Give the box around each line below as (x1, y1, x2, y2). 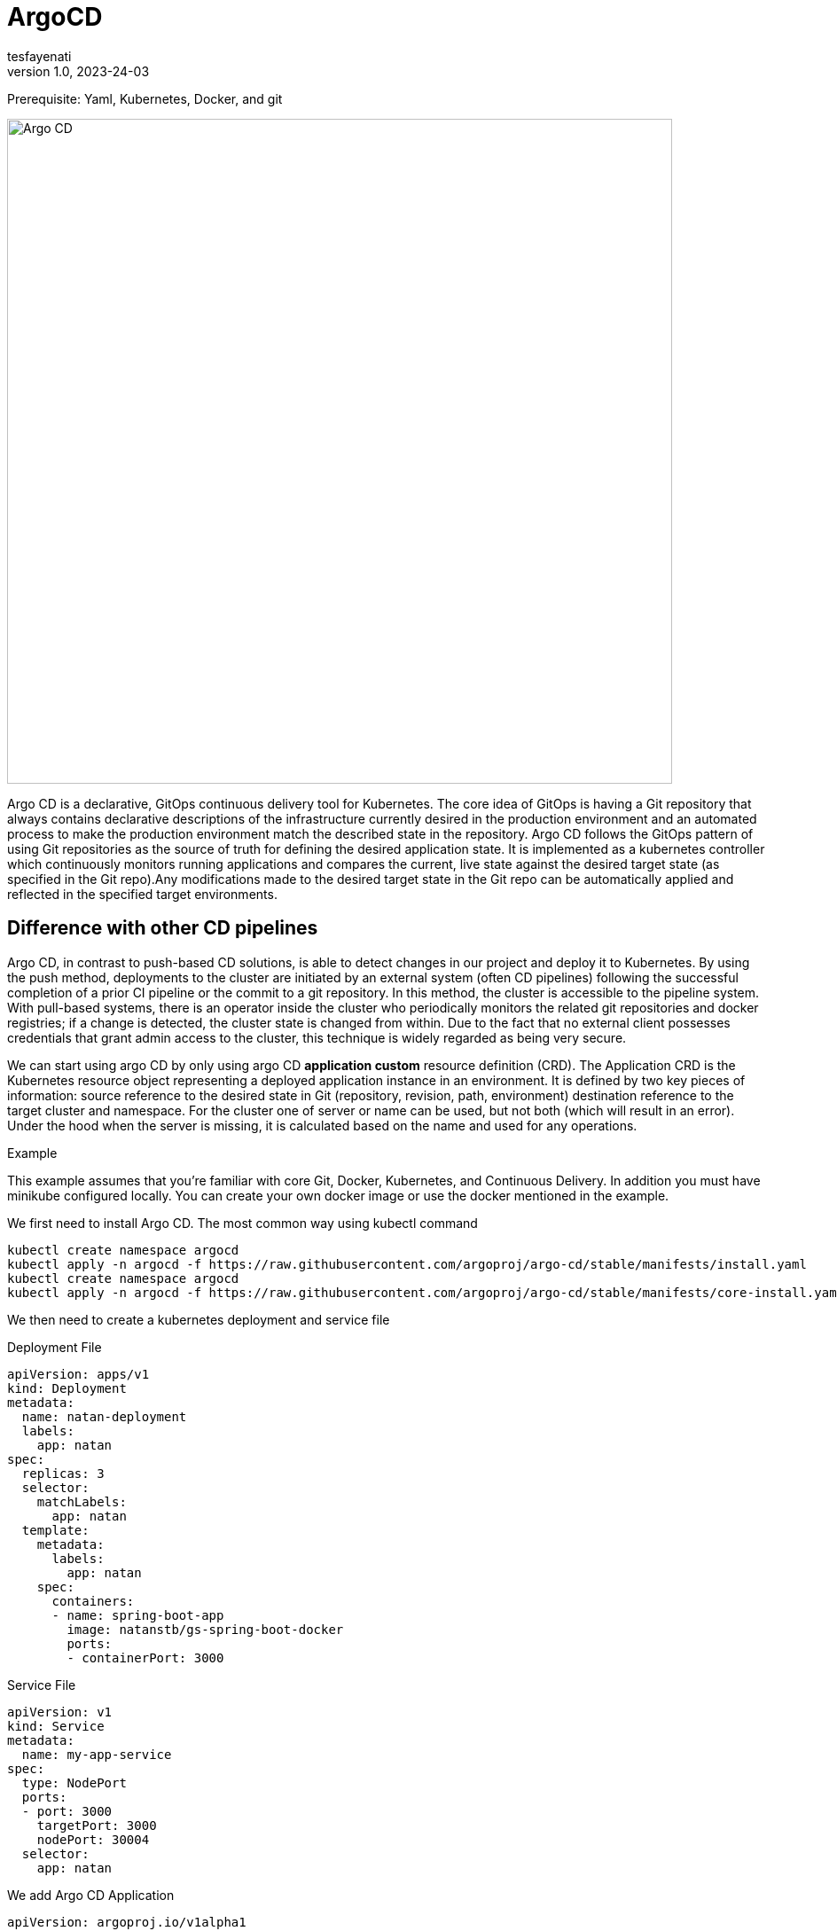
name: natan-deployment (21, 1409, 187, 1424)
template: (21, 1522, 90, 1537)
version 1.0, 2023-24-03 (7, 63, 150, 79)
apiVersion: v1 (7, 1704, 113, 1719)
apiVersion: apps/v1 (7, 1366, 150, 1381)
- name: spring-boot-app (51, 1607, 224, 1622)
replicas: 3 (21, 1466, 105, 1481)
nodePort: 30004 (36, 1832, 150, 1847)
